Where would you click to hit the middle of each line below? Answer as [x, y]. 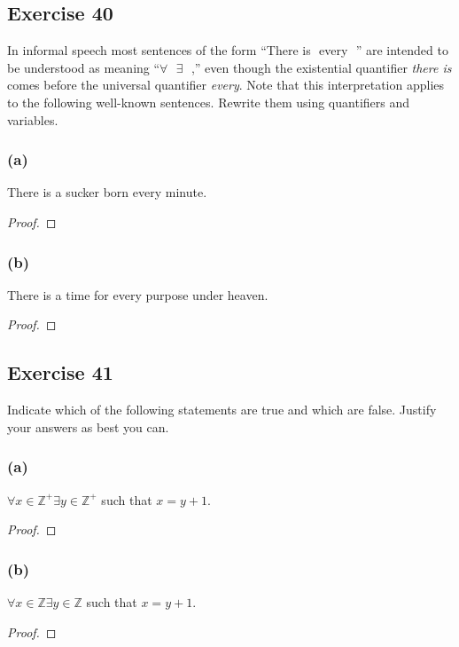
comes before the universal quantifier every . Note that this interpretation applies [226, 85]
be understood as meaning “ [84, 67]
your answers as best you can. [88, 426]
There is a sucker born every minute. [107, 192]
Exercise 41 [60, 372]
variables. [33, 119]
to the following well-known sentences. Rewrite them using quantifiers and [209, 102]
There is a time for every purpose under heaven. [138, 294]
